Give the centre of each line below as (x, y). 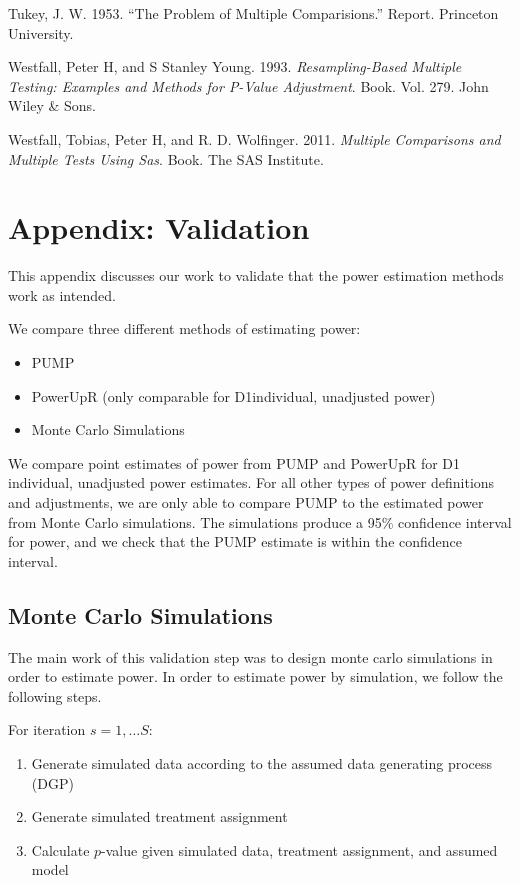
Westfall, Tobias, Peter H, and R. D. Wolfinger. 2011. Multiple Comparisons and (254, 138)
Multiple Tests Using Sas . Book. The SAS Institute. (166, 158)
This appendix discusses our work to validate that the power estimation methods (256, 275)
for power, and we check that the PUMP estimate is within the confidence (235, 541)
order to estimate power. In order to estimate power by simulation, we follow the (255, 676)
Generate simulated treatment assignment (159, 816)
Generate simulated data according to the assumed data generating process (262, 762)
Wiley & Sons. (52, 105)
